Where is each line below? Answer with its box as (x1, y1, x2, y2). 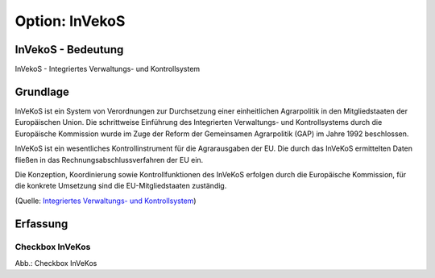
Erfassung (14, 217, 68, 230)
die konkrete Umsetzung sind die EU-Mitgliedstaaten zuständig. (14, 181, 227, 191)
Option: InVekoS (14, 12, 126, 30)
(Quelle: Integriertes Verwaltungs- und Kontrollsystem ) (14, 196, 197, 205)
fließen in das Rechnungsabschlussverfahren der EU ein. (14, 155, 204, 164)
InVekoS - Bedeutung (14, 43, 124, 56)
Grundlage (14, 85, 70, 98)
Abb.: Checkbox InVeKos (14, 258, 97, 268)
